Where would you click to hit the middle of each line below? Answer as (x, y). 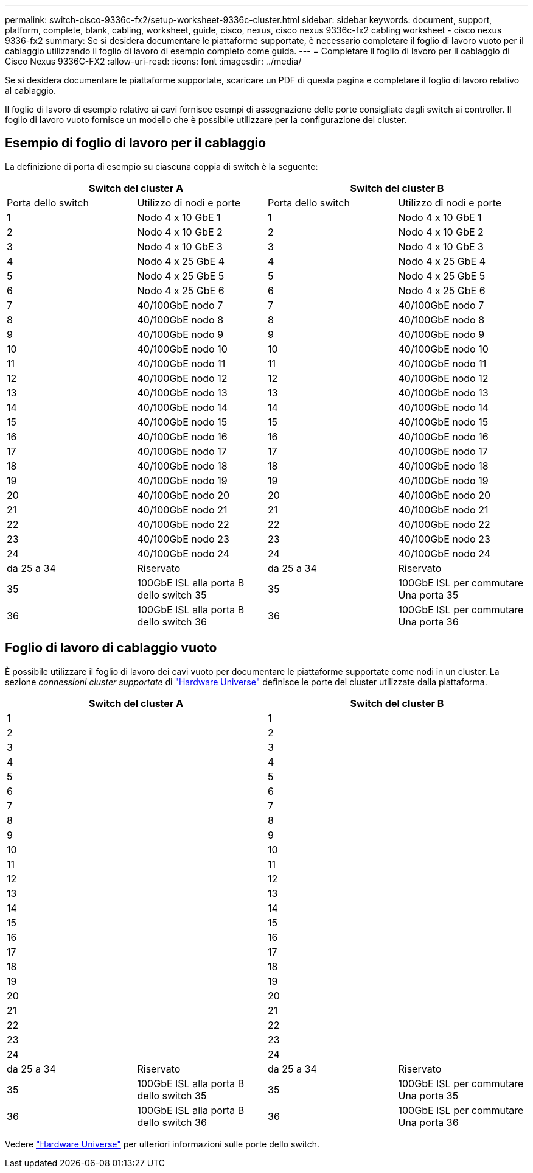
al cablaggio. (30, 90)
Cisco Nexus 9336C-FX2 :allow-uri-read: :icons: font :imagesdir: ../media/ (153, 61)
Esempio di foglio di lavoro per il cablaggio (136, 143)
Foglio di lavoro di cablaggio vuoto (111, 648)
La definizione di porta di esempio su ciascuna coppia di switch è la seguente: (162, 166)
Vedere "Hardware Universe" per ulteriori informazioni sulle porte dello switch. (162, 1144)
